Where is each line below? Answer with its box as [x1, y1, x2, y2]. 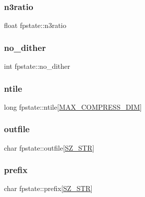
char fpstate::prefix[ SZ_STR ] [4, 183, 93, 194]
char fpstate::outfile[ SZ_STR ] [4, 142, 95, 153]
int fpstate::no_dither [4, 61, 70, 71]
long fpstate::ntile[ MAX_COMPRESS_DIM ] [4, 101, 142, 112]
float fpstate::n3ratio [4, 20, 66, 30]
